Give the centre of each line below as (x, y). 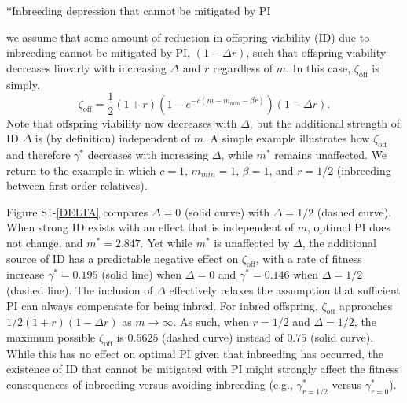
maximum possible (51, 336)
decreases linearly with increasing (86, 67)
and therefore (38, 155)
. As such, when (211, 322)
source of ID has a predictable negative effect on (123, 258)
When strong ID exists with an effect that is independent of (150, 227)
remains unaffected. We (331, 155)
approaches (366, 305)
